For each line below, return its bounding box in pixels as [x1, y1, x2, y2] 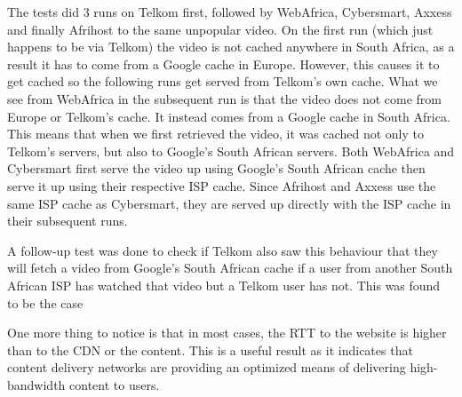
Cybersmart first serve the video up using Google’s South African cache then [7, 159, 426, 178]
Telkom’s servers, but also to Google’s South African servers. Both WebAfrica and [7, 141, 455, 160]
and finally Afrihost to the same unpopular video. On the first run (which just [7, 20, 434, 38]
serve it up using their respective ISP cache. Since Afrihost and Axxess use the [7, 176, 436, 195]
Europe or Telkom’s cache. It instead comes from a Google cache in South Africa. [7, 107, 450, 125]
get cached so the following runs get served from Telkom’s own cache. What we [7, 72, 438, 91]
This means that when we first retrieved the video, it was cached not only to [7, 124, 424, 143]
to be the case [7, 293, 84, 312]
